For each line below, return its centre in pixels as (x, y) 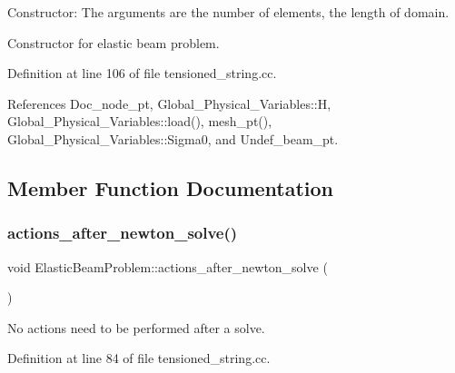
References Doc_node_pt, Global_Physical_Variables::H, (169, 103)
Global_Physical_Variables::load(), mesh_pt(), (140, 121)
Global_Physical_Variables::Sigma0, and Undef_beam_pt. (173, 138)
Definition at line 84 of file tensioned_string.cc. (139, 358)
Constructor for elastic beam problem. (114, 42)
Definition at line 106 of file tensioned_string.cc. (142, 73)
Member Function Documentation (171, 187)
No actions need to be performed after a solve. (136, 327)
